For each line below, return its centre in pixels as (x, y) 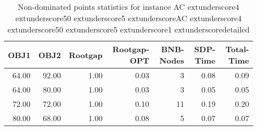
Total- (237, 49)
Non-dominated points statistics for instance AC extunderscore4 (128, 7)
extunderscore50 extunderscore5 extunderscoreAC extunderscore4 (128, 18)
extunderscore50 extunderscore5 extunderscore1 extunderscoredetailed (128, 29)
